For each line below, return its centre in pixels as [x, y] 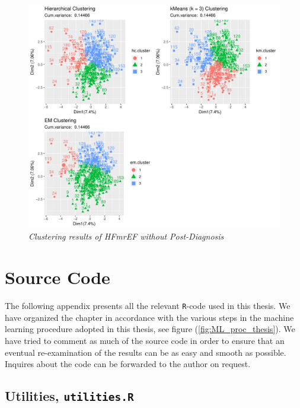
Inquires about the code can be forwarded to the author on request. [128, 364]
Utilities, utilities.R [69, 396]
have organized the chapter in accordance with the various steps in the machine [149, 317]
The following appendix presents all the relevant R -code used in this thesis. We [148, 306]
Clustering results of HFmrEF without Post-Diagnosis [126, 236]
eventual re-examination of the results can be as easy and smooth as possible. [146, 352]
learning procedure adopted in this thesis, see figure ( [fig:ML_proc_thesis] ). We [150, 329]
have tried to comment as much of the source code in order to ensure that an [145, 340]
